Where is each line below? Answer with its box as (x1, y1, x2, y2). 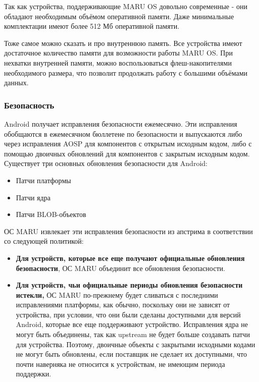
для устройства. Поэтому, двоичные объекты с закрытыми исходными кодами (16, 339, 255, 349)
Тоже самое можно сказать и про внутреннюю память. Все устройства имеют (4, 37, 242, 48)
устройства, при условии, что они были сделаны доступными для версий (16, 309, 241, 319)
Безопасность (4, 98, 55, 111)
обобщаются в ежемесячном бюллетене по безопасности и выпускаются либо (4, 128, 242, 139)
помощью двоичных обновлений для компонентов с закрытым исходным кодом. (4, 148, 250, 158)
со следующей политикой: (4, 236, 84, 246)
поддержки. (16, 368, 51, 379)
